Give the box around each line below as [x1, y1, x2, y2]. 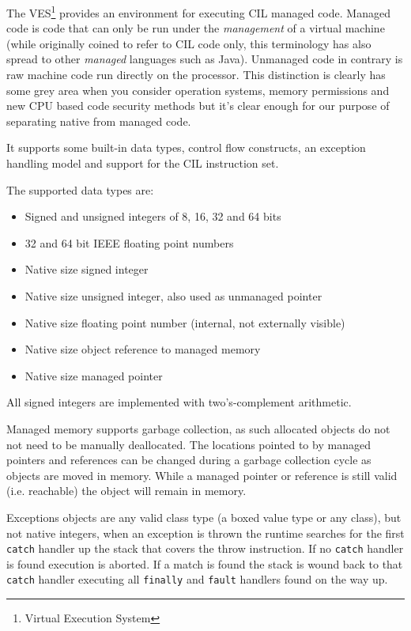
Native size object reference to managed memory [25, 341, 261, 357]
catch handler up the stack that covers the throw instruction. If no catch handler [6, 540, 404, 557]
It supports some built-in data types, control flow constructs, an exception [6, 139, 366, 156]
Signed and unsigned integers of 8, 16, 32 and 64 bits [25, 208, 281, 225]
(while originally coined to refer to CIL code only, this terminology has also [6, 35, 371, 51]
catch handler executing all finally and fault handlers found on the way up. [6, 571, 388, 588]
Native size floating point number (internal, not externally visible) [25, 314, 345, 331]
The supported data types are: [6, 181, 154, 198]
